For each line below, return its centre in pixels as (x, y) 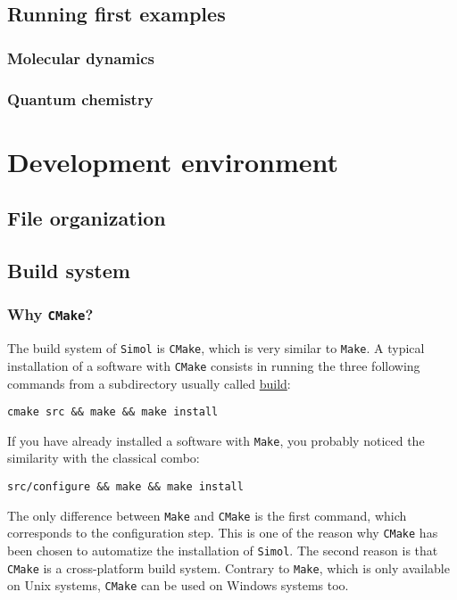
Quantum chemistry (80, 99)
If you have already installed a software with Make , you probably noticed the (216, 440)
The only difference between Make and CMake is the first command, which (207, 515)
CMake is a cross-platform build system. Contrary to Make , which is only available (228, 567)
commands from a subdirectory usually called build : (149, 383)
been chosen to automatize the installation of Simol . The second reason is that (223, 550)
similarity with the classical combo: (104, 458)
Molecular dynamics (81, 58)
